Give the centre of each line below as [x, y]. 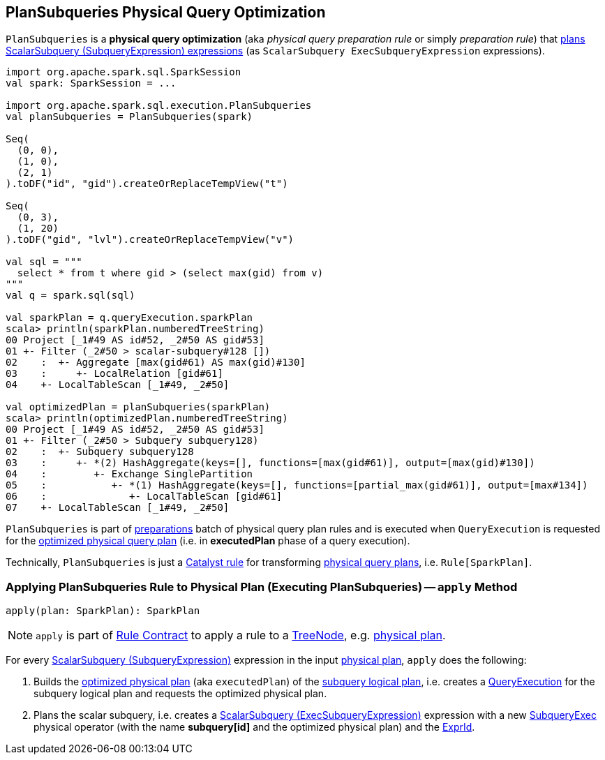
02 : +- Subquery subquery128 [100, 452]
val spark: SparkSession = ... [91, 83]
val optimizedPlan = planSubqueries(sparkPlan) [138, 407]
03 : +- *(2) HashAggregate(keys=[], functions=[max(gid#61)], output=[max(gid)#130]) [270, 463]
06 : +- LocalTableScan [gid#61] [144, 497]
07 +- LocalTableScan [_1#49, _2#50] [118, 508]
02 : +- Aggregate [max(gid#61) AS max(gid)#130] [156, 363]
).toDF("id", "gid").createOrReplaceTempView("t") [147, 184]
